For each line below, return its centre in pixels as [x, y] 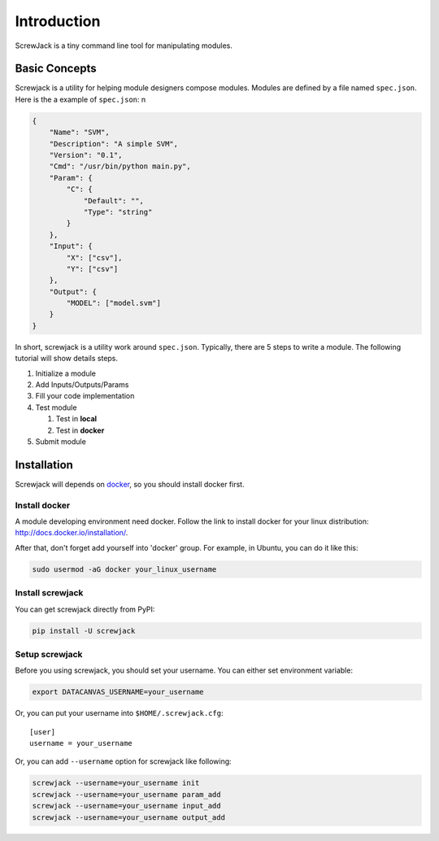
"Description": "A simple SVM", [114, 144]
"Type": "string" [118, 212]
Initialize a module [66, 373]
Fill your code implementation [85, 396]
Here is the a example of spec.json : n [80, 99]
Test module [56, 407]
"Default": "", [113, 200]
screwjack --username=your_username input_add [126, 806]
